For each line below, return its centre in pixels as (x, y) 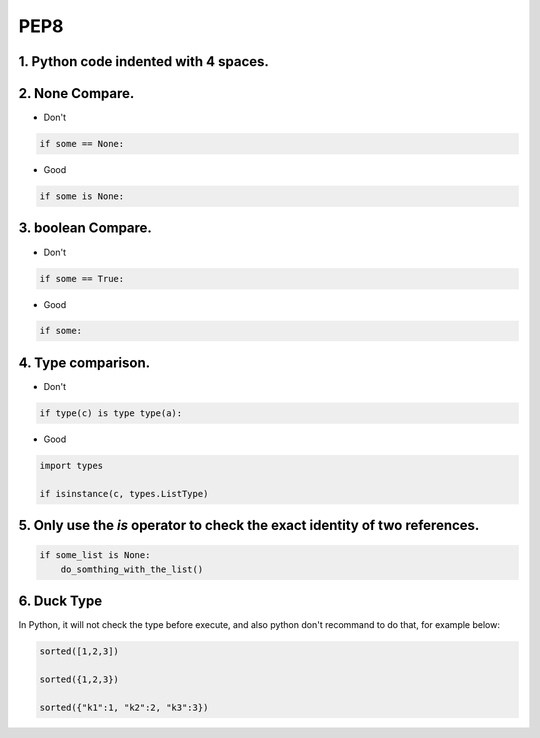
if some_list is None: (95, 555)
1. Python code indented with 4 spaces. (144, 61)
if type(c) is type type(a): (111, 413)
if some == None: (82, 144)
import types (71, 465)
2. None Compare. (76, 93)
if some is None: (82, 196)
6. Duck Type (60, 601)
